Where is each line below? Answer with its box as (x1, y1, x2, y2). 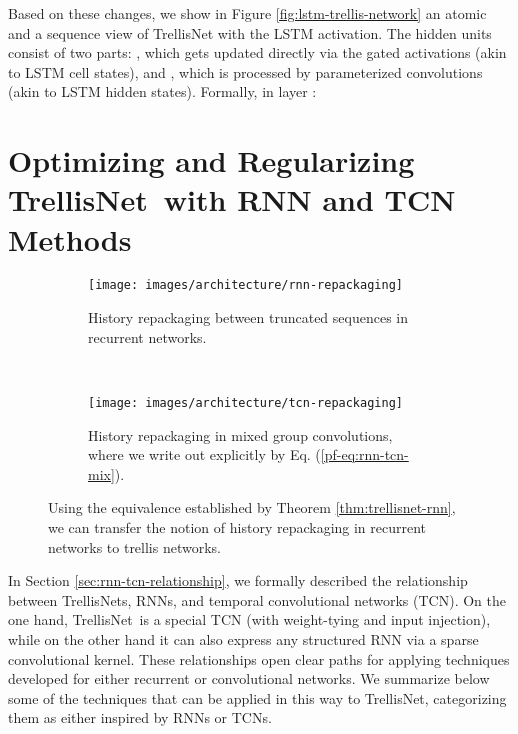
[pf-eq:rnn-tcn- (320, 444, 409, 465)
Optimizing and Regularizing (8, 140, 415, 181)
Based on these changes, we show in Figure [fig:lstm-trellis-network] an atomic (8, 3, 487, 23)
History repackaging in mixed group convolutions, (88, 424, 393, 445)
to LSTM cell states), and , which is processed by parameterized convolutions (8, 61, 483, 82)
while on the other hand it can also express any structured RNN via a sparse (8, 628, 479, 649)
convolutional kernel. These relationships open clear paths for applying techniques (8, 648, 510, 669)
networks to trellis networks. (48, 536, 221, 557)
